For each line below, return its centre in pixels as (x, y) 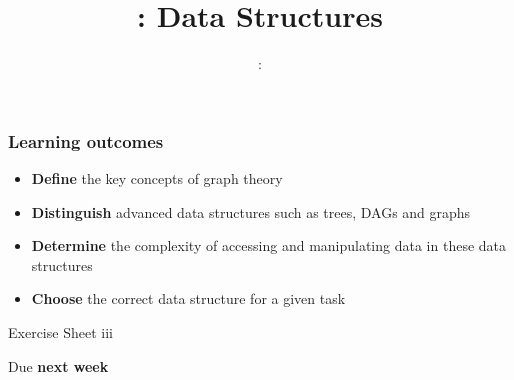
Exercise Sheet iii (60, 331)
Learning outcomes (86, 140)
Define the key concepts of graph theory (157, 178)
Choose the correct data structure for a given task (188, 298)
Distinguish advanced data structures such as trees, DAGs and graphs (251, 211)
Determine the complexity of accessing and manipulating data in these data (269, 245)
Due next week (58, 365)
